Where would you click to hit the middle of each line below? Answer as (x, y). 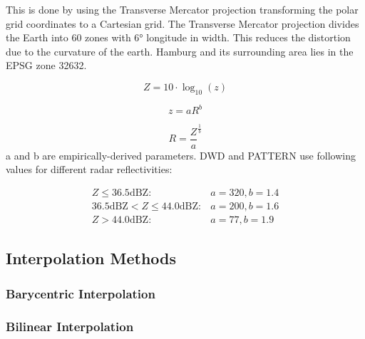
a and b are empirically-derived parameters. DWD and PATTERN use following (181, 155)
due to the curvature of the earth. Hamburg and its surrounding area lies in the (180, 51)
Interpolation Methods (91, 258)
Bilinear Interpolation (70, 326)
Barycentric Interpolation (81, 293)
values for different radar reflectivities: (89, 169)
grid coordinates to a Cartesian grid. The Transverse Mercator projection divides (182, 23)
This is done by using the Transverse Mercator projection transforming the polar (182, 9)
